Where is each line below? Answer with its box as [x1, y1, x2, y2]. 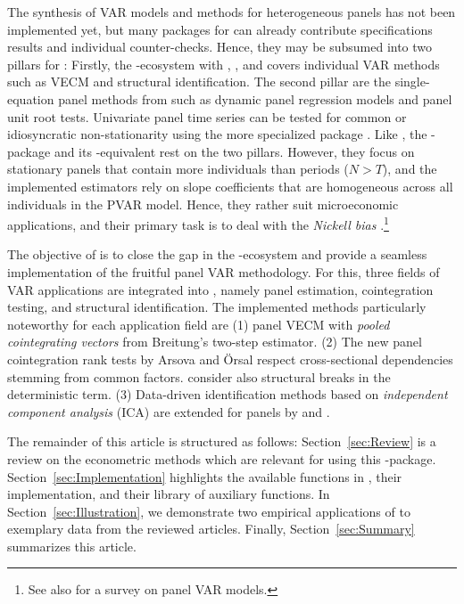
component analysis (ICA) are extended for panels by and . [7, 402, 330, 420]
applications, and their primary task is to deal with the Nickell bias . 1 [7, 213, 389, 233]
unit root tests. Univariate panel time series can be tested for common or [7, 107, 407, 126]
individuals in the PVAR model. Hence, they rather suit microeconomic [7, 194, 399, 213]
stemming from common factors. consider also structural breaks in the [7, 367, 391, 386]
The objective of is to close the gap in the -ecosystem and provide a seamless [7, 245, 427, 264]
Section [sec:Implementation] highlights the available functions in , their [7, 467, 402, 486]
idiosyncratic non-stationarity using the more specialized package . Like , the [7, 125, 427, 143]
